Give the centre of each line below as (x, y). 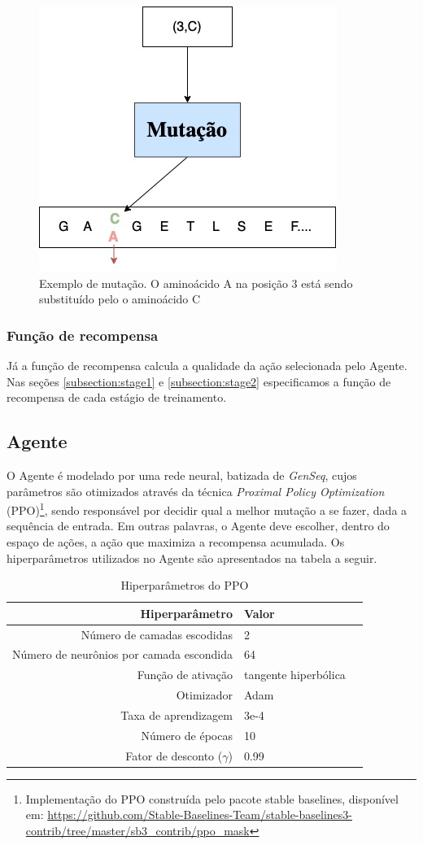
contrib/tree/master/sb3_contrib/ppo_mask (137, 830)
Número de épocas (187, 735)
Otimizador (204, 695)
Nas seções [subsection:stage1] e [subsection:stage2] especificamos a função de (199, 381)
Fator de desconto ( (174, 755)
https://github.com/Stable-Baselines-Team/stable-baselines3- (200, 815)
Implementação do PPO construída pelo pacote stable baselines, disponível (212, 798)
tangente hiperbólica (294, 675)
